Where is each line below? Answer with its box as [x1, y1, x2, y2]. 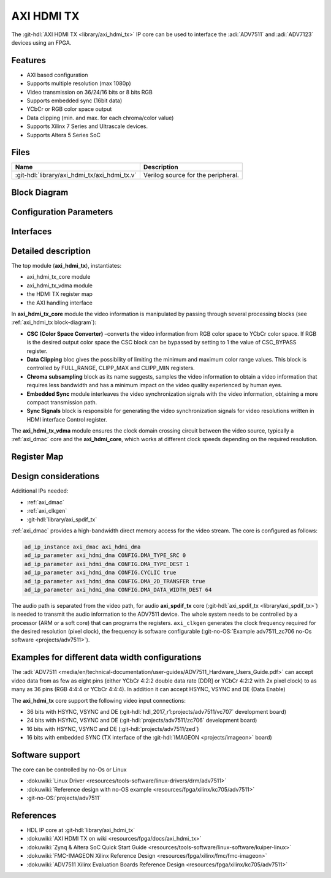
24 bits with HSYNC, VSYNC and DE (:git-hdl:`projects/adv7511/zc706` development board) [26, 717, 257, 724]
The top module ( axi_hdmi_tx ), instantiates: [11, 262, 122, 270]
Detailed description [11, 246, 91, 256]
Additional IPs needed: [11, 487, 69, 494]
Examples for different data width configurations [11, 653, 202, 663]
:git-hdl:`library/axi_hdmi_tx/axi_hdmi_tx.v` [15, 171, 137, 180]
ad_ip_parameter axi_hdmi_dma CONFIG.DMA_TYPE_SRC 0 [24, 552, 186, 559]
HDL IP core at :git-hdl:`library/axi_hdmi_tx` [26, 827, 135, 834]
